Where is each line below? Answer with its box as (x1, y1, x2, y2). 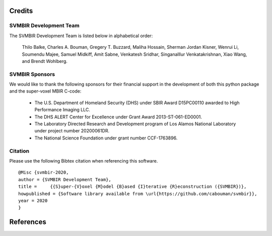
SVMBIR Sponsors (9, 70, 55, 77)
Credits (9, 7, 33, 15)
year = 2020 (18, 198, 48, 203)
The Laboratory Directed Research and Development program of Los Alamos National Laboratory (34, 121, 236, 127)
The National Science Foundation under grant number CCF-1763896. (34, 135, 178, 141)
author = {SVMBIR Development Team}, (18, 177, 112, 182)
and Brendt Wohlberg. (22, 58, 68, 64)
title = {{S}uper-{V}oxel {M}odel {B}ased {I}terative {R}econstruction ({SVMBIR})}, (18, 184, 247, 190)
